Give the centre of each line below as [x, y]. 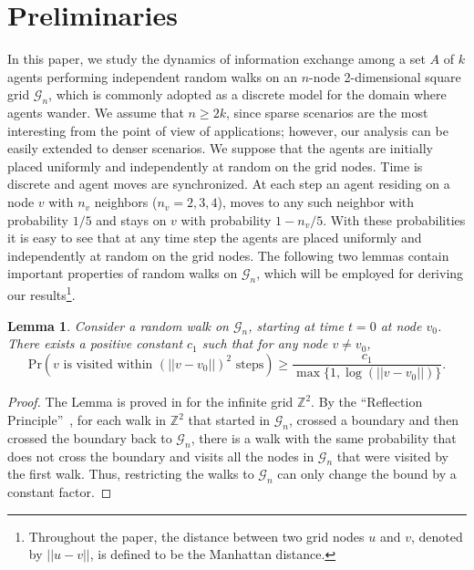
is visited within [108, 364]
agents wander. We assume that [96, 113]
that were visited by [392, 456]
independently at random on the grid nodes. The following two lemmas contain [228, 255]
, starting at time [296, 325]
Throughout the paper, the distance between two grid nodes [196, 536]
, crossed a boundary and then [374, 420]
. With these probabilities [394, 219]
